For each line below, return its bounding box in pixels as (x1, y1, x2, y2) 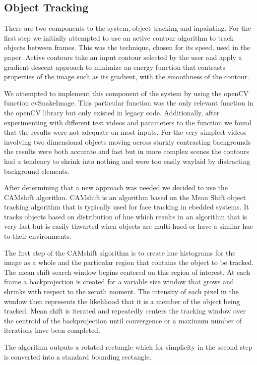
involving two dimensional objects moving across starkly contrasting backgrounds (4, 136, 251, 147)
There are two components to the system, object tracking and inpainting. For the (4, 23, 251, 33)
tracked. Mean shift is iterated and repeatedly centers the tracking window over (4, 306, 246, 316)
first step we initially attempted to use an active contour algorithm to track (4, 32, 234, 43)
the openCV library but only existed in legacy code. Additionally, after (4, 107, 220, 117)
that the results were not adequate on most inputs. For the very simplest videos (4, 127, 247, 137)
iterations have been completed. (4, 325, 100, 335)
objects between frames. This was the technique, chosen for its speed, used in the (4, 42, 251, 52)
